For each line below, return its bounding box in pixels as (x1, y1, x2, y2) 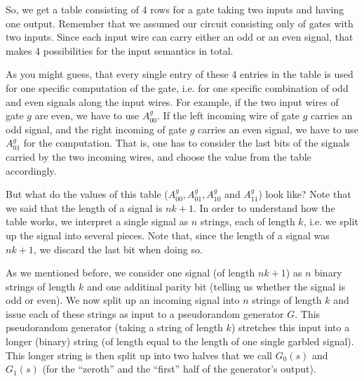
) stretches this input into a (231, 320, 350, 335)
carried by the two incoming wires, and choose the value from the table (6, 149, 311, 163)
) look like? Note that (258, 187, 351, 201)
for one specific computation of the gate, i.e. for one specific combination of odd (6, 80, 349, 95)
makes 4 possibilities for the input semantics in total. (6, 43, 234, 58)
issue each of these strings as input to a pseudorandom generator (6, 306, 284, 321)
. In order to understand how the (193, 200, 335, 215)
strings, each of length (200, 214, 295, 229)
